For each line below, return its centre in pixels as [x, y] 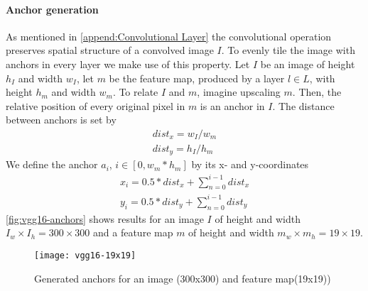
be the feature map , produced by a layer [197, 78]
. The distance [303, 105]
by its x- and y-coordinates [250, 164]
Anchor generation [52, 9]
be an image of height [308, 64]
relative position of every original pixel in [96, 105]
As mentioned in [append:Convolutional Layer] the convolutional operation [169, 36]
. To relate [135, 92]
